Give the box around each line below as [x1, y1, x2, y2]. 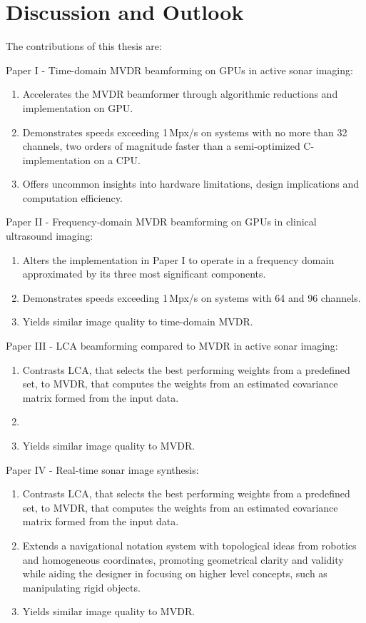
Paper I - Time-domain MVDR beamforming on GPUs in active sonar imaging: [6, 62, 353, 77]
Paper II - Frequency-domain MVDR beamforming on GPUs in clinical [6, 214, 317, 229]
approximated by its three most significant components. [22, 266, 266, 281]
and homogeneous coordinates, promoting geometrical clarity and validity [22, 552, 344, 567]
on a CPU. [93, 152, 141, 167]
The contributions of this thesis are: [6, 39, 162, 54]
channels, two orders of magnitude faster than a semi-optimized [22, 138, 300, 153]
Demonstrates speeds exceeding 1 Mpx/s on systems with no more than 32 [22, 124, 347, 139]
